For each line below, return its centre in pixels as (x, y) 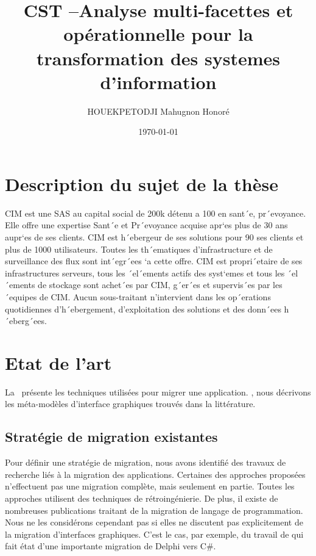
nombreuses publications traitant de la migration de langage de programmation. (154, 510)
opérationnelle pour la (158, 34)
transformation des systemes (158, 58)
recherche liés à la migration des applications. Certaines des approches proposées (155, 474)
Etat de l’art (58, 362)
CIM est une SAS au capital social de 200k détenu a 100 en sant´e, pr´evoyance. (156, 213)
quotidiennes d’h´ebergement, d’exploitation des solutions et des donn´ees (143, 309)
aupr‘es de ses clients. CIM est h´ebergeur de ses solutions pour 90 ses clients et (154, 237)
